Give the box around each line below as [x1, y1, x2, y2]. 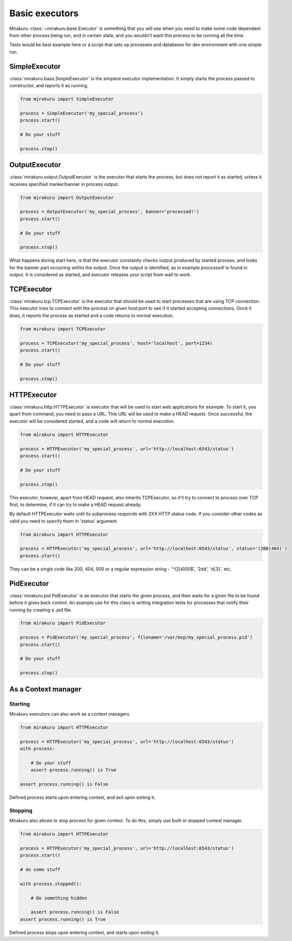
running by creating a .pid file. [9, 607, 72, 613]
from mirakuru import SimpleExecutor [20, 96, 114, 102]
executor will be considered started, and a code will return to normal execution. [9, 418, 175, 424]
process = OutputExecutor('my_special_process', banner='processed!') [20, 209, 200, 215]
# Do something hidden [30, 895, 87, 901]
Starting [9, 700, 30, 708]
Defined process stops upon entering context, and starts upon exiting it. [9, 929, 160, 935]
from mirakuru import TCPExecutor [20, 326, 106, 332]
